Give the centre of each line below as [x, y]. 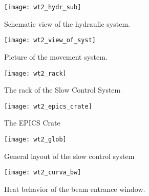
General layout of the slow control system [69, 156]
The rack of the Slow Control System [62, 90]
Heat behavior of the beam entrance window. [75, 189]
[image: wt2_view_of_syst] [50, 40]
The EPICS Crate [32, 123]
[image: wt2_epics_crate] [48, 106]
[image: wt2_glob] [35, 139]
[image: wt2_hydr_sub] [43, 7]
